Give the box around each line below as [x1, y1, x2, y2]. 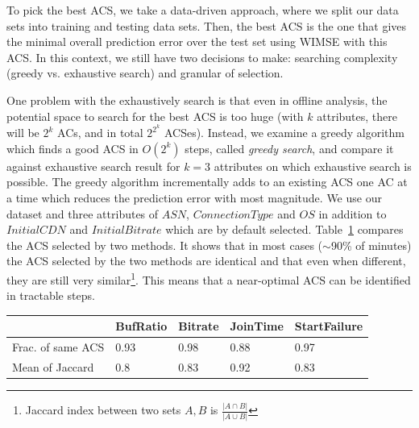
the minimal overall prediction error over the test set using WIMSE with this [6, 33, 388, 50]
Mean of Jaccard [12, 359, 94, 375]
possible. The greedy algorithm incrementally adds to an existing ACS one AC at [6, 173, 408, 190]
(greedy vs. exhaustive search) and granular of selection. [6, 64, 284, 81]
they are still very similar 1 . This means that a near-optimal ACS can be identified [6, 268, 411, 288]
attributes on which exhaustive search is [214, 157, 412, 174]
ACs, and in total [57, 124, 143, 141]
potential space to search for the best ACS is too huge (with [6, 107, 304, 124]
